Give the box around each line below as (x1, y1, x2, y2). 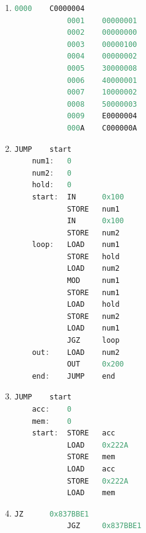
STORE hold (67, 252, 120, 261)
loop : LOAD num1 (32, 240, 120, 249)
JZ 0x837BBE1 (14, 509, 89, 518)
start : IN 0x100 (32, 192, 124, 201)
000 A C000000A (67, 123, 137, 132)
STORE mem (67, 453, 115, 462)
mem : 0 (32, 417, 71, 426)
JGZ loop (67, 336, 120, 345)
